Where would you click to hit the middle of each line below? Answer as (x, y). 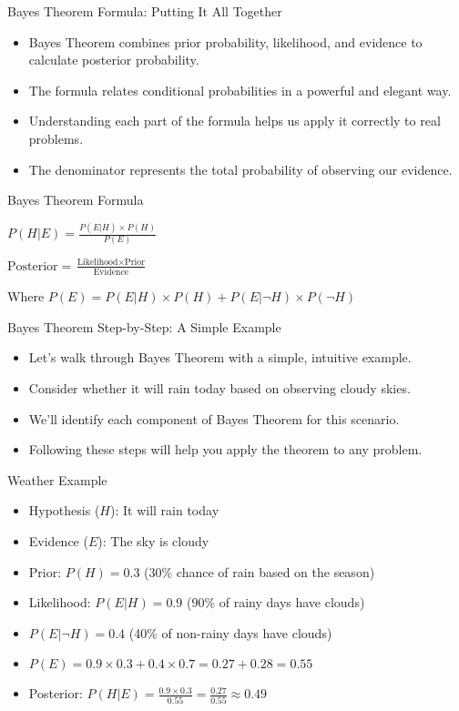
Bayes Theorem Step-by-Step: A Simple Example (144, 326)
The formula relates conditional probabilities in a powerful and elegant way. (240, 90)
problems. (56, 138)
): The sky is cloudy (153, 540)
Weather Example (57, 479)
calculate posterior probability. (114, 60)
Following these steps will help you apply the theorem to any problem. (225, 449)
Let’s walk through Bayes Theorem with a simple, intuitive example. (220, 357)
